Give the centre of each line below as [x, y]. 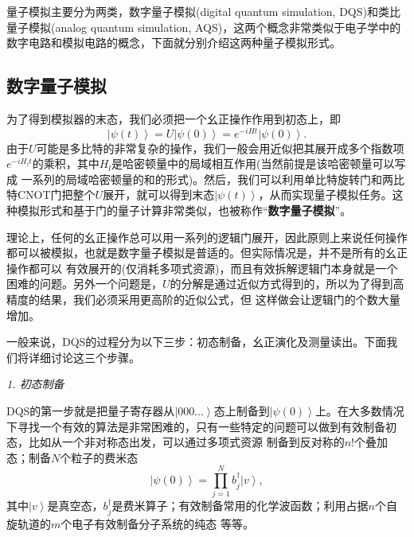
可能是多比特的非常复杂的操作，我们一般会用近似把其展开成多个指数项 [220, 148]
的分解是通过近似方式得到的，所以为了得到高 [287, 284]
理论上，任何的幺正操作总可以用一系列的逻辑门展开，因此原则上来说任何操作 [207, 237]
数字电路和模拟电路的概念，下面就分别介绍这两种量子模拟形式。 [174, 43]
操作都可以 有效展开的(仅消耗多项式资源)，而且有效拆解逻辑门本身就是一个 [202, 268]
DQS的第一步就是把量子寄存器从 [91, 410]
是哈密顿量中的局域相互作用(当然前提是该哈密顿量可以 [253, 163]
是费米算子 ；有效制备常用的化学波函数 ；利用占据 [240, 506]
